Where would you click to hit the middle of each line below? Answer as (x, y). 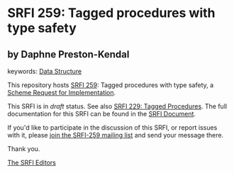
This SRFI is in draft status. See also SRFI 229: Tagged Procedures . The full (117, 106)
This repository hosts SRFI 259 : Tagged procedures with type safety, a (111, 85)
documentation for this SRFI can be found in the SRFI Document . (102, 114)
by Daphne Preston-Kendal (68, 54)
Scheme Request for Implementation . (62, 93)
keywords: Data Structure (45, 71)
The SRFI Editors (32, 162)
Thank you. (24, 149)
